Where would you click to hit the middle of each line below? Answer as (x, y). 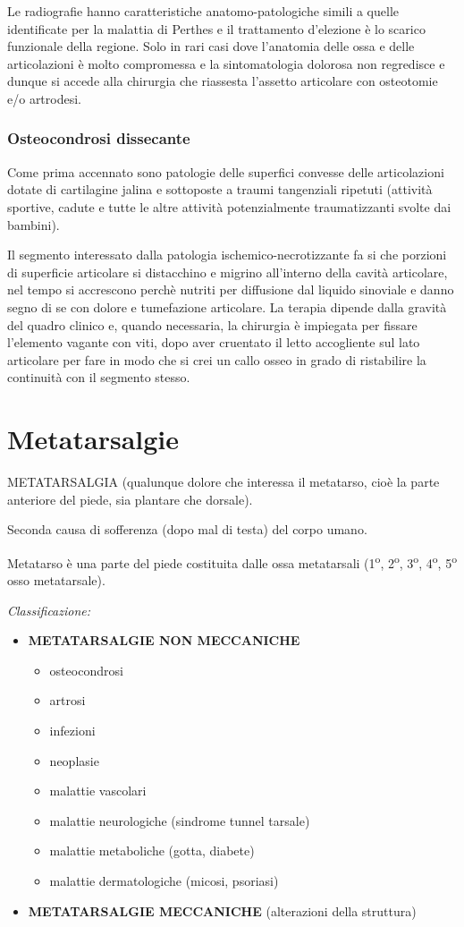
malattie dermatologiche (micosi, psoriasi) (164, 880)
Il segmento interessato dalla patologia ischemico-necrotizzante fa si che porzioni (227, 255)
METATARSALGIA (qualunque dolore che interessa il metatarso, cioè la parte (224, 482)
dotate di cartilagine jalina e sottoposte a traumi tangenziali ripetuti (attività (220, 189)
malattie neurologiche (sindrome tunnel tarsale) (180, 820)
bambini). (34, 224)
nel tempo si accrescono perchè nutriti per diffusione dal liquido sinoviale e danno (231, 289)
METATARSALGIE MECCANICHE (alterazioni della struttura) (222, 910)
